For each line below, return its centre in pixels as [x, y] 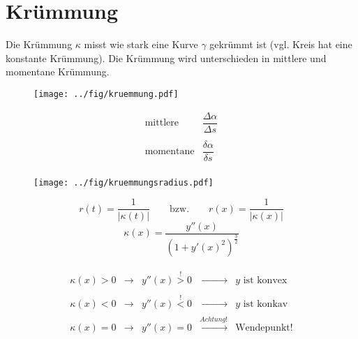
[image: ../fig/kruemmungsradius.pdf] [124, 182]
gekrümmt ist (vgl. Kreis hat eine [281, 44]
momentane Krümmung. [58, 71]
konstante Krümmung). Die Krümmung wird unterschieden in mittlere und [166, 58]
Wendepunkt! [264, 328]
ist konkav [266, 304]
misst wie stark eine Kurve [141, 44]
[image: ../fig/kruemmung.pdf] [106, 94]
